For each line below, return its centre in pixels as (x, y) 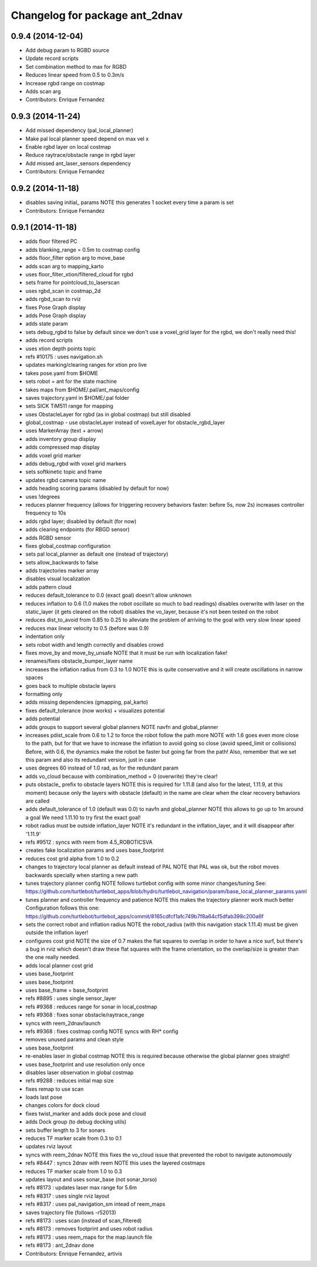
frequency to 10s (46, 513)
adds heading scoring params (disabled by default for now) (97, 489)
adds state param (47, 324)
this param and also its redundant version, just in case (91, 760)
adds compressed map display (63, 447)
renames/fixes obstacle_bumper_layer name (79, 661)
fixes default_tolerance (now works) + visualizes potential (95, 710)
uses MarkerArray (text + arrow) (65, 431)
